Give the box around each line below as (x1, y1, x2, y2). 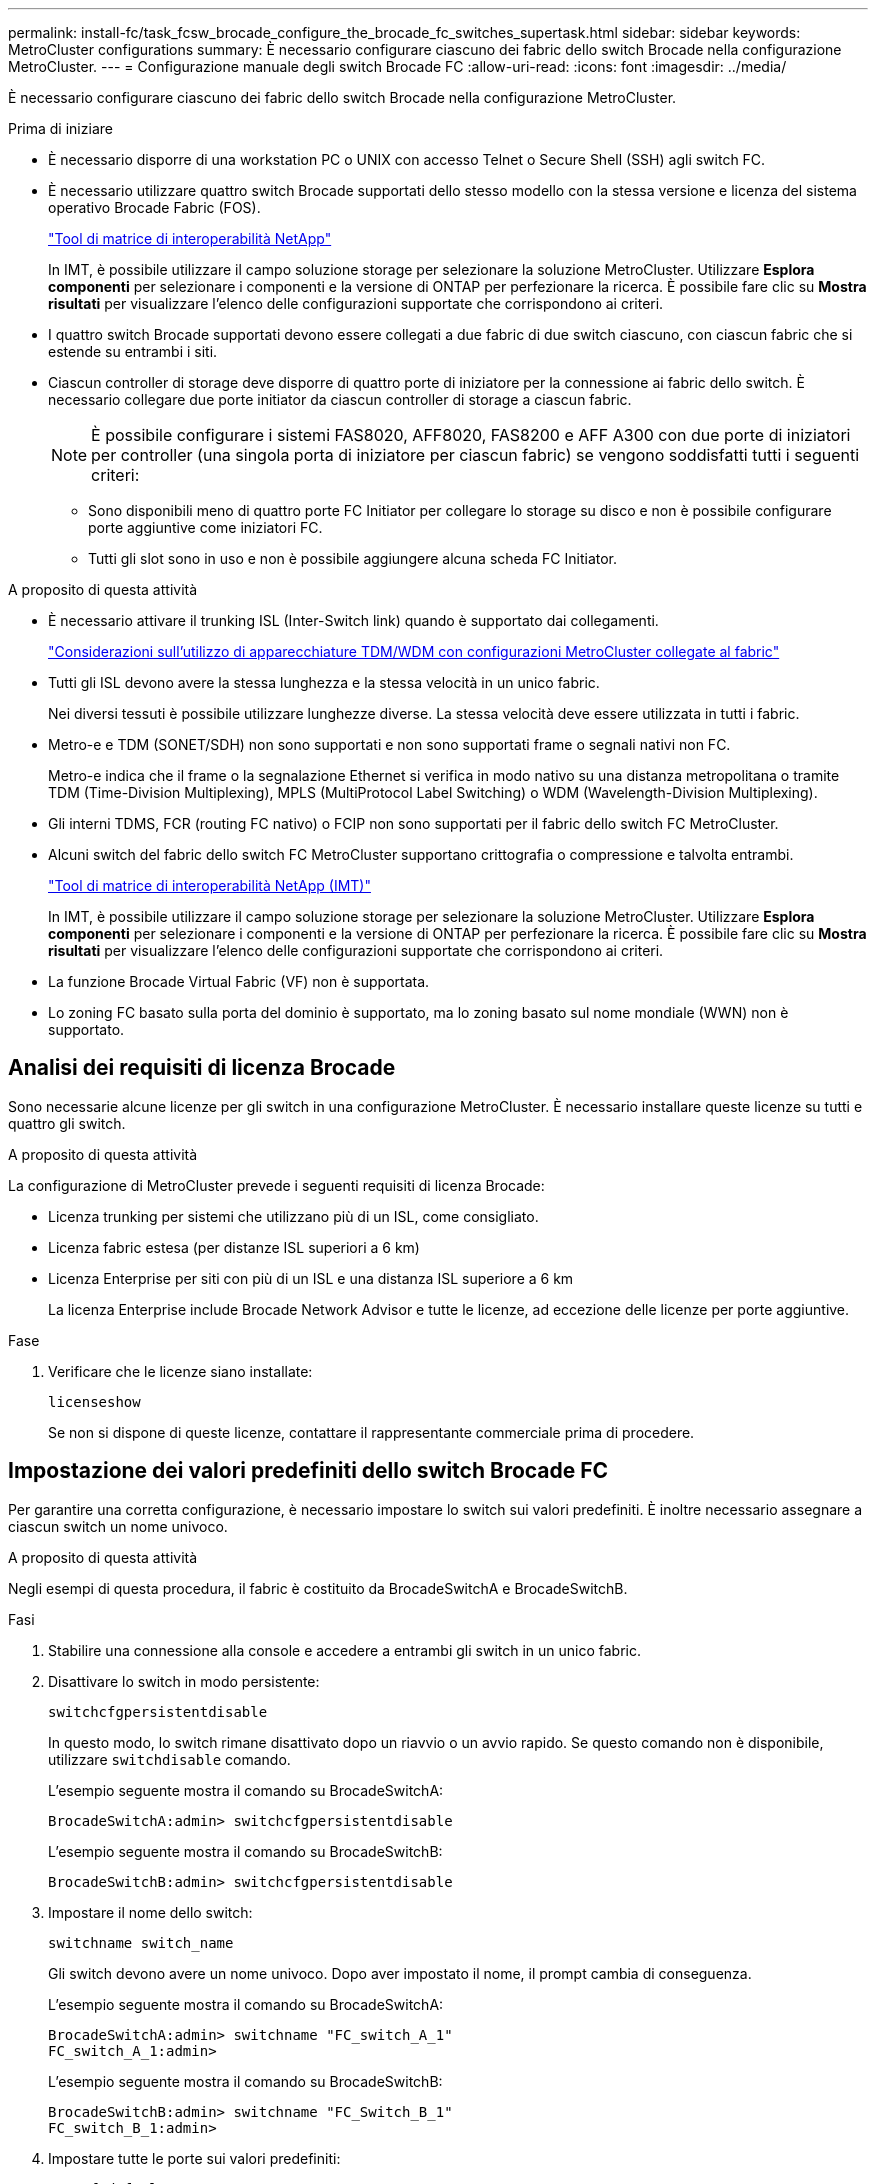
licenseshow (48, 1393, 141, 1410)
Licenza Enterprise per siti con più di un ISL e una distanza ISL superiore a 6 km (48, 1269, 574, 1287)
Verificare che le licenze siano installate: (48, 1362, 313, 1380)
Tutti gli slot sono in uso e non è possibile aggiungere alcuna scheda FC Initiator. (88, 550, 618, 567)
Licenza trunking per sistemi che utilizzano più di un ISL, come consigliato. (48, 1207, 539, 1225)
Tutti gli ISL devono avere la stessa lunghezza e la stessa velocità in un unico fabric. (48, 674, 600, 691)
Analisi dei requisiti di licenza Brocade (8, 1055, 396, 1081)
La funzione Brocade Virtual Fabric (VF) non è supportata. (48, 973, 430, 990)
